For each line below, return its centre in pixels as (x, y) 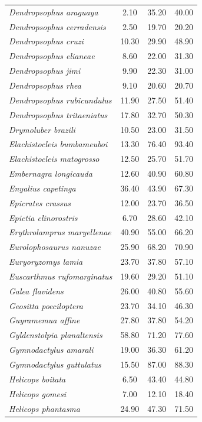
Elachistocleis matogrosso (54, 159)
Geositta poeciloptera (46, 305)
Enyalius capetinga (42, 188)
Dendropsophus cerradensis (57, 26)
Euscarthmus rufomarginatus (61, 276)
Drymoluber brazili (42, 129)
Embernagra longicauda (51, 173)
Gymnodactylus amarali (51, 350)
